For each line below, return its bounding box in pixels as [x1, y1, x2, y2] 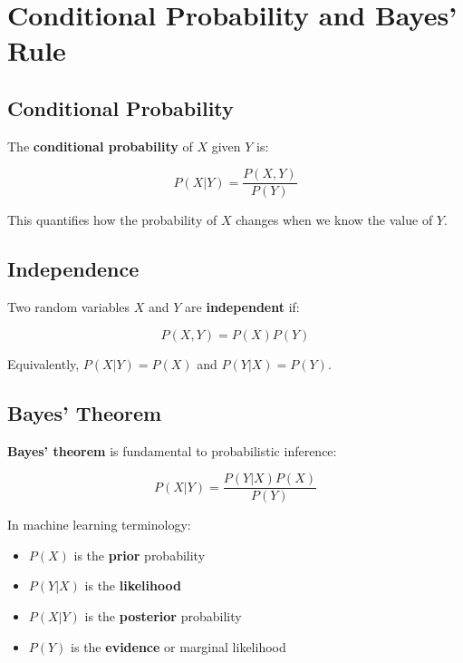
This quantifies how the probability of [7, 210, 217, 229]
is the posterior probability [84, 607, 242, 626]
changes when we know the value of [236, 210, 433, 229]
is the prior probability [73, 545, 206, 564]
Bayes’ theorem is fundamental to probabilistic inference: [7, 441, 337, 460]
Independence [7, 255, 140, 283]
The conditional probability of [7, 136, 193, 155]
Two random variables [7, 297, 130, 317]
